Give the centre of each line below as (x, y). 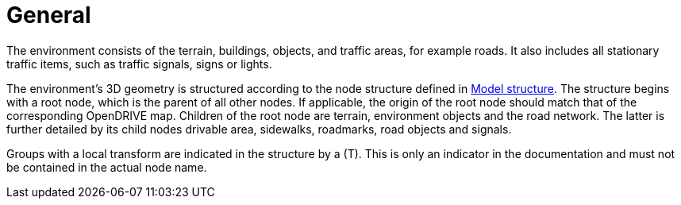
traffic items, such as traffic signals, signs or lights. (139, 64)
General (49, 15)
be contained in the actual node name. (107, 167)
